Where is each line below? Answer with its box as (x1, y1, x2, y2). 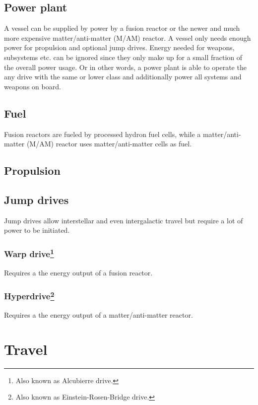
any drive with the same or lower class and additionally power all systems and (4, 71, 242, 82)
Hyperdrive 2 (4, 289, 55, 302)
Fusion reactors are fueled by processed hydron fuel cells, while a (4, 129, 201, 139)
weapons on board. (4, 81, 61, 91)
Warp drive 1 (4, 246, 54, 260)
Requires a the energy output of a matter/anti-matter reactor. (4, 309, 193, 320)
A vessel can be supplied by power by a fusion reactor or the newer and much (4, 23, 240, 33)
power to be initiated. (4, 225, 70, 235)
